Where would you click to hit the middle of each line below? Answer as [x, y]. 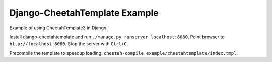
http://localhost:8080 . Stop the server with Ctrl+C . [69, 44]
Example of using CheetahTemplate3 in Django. [58, 28]
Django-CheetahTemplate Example [84, 13]
